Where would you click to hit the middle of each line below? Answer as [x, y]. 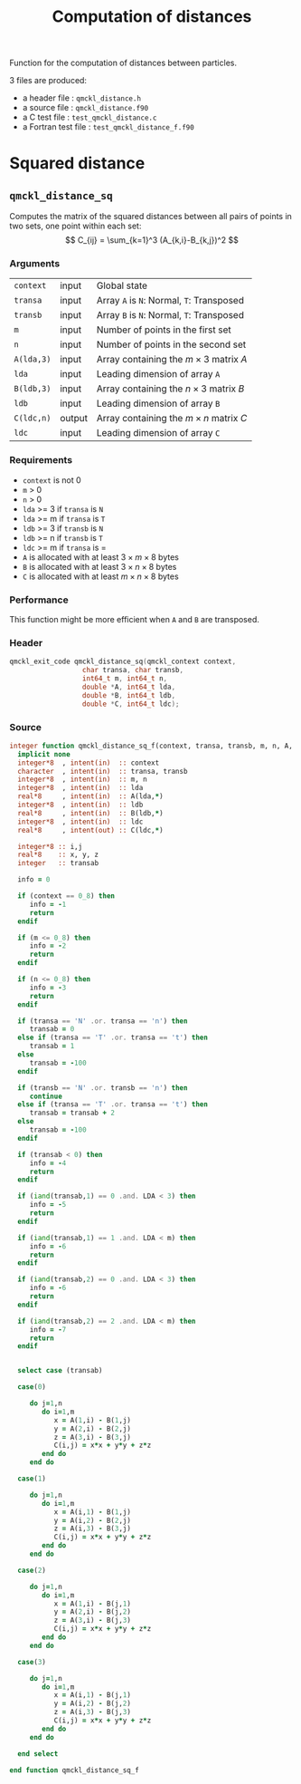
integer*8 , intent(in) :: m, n [82, 780]
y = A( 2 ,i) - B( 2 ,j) [92, 1429]
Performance [39, 600]
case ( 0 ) [32, 1387]
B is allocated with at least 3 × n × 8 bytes [99, 566]
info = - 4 [48, 1163]
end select [38, 1754]
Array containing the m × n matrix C [172, 419]
